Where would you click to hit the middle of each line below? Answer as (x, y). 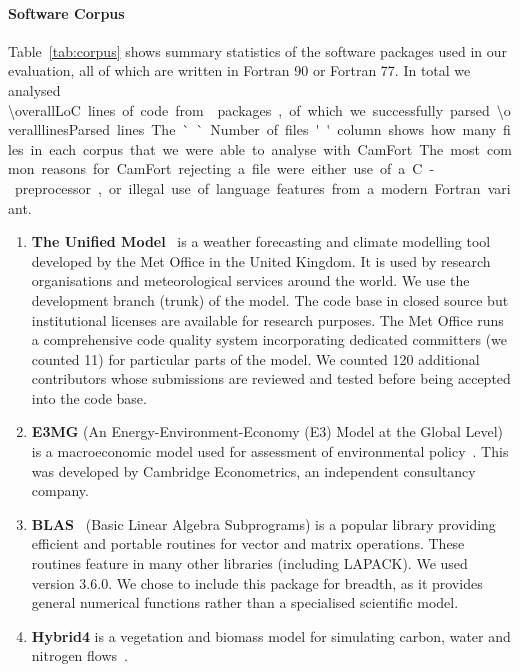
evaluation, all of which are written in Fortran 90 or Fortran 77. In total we (239, 70)
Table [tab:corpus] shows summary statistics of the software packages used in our (258, 50)
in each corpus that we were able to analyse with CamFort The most (255, 148)
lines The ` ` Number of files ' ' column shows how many (306, 129)
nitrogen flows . (79, 655)
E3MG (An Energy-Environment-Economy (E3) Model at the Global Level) (267, 431)
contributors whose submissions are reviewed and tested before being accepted (271, 378)
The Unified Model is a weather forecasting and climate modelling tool (261, 241)
